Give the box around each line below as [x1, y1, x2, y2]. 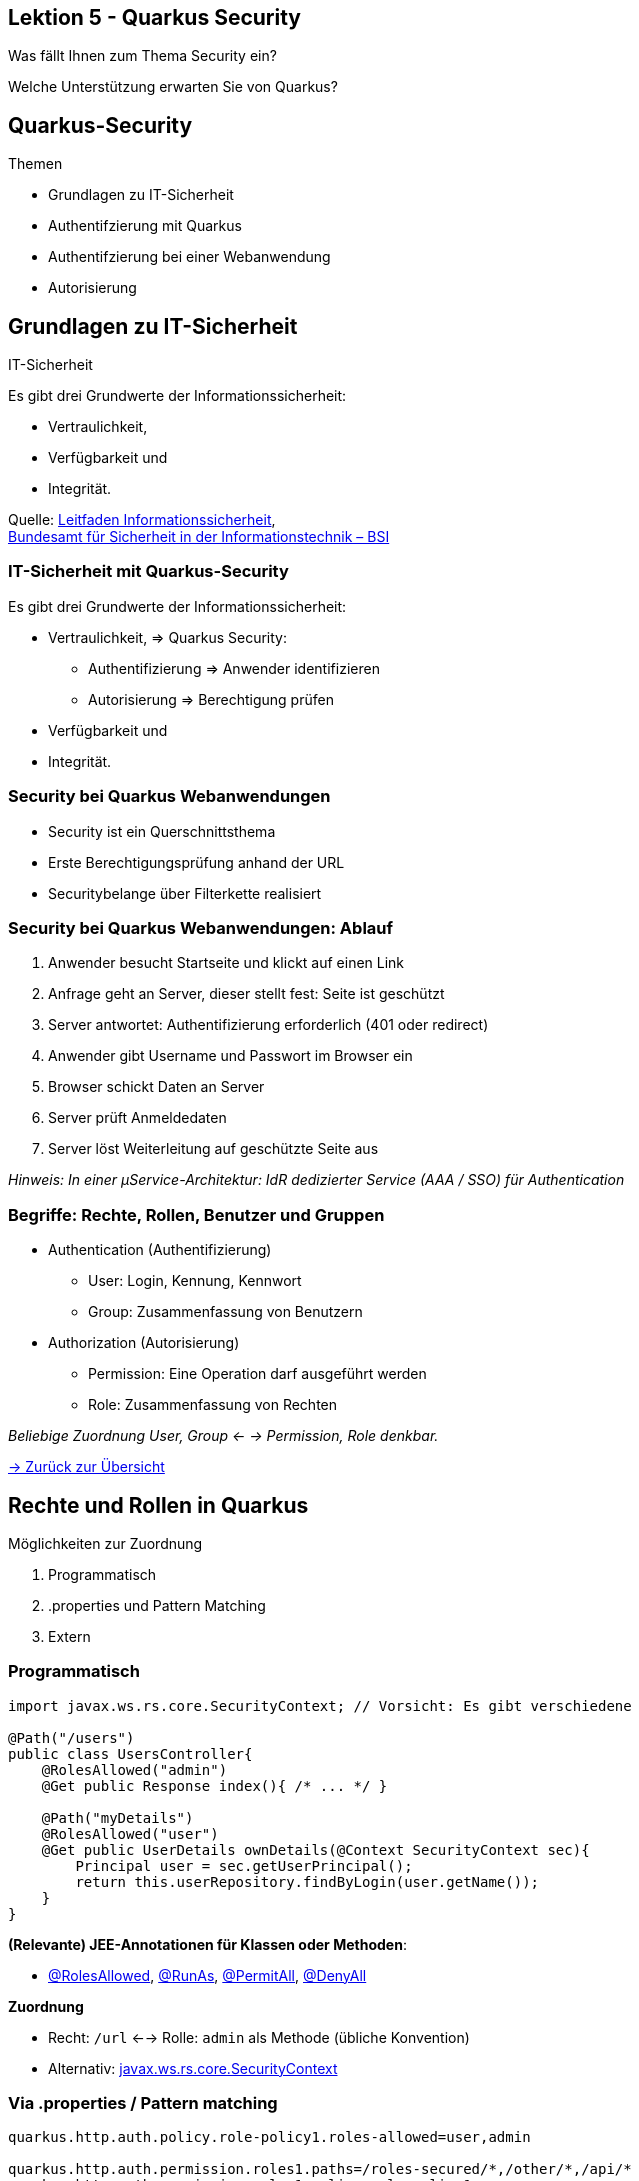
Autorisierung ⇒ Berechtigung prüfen [88, 690, 334, 708]
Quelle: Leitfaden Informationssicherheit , [8, 511, 276, 529]
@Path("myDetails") [41, 1809, 194, 1826]
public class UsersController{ [8, 1745, 253, 1762]
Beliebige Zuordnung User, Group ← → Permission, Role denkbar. [8, 1427, 439, 1445]
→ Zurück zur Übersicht [8, 1458, 165, 1476]
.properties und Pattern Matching [48, 1596, 266, 1614]
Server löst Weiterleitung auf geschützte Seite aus [48, 1140, 379, 1158]
